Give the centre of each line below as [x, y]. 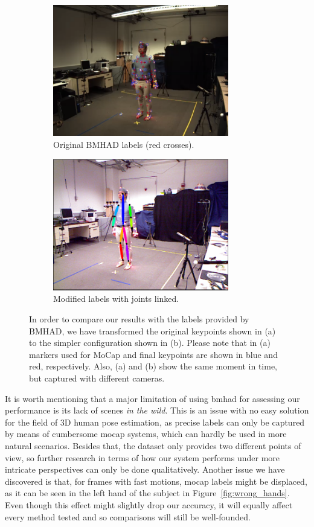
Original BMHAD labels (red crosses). [124, 144]
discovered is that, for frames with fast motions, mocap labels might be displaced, [156, 481]
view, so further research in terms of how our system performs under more [143, 457]
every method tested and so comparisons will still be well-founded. [128, 516]
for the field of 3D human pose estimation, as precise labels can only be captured [155, 422]
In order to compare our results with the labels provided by [139, 319]
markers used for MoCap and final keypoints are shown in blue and [153, 354]
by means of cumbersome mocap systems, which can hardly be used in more [146, 434]
